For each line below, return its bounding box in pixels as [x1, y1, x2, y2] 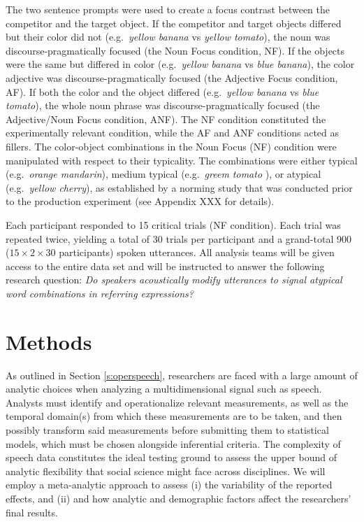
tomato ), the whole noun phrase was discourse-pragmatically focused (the [6, 98, 320, 113]
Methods [6, 327, 92, 355]
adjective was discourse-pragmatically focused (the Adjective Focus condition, [6, 70, 338, 85]
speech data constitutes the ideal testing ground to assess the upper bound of [6, 450, 337, 465]
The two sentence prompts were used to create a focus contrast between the [6, 2, 330, 16]
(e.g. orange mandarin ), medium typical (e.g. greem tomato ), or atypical [6, 167, 321, 181]
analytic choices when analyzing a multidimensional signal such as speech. [6, 381, 322, 396]
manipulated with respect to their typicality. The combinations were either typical [6, 153, 358, 167]
